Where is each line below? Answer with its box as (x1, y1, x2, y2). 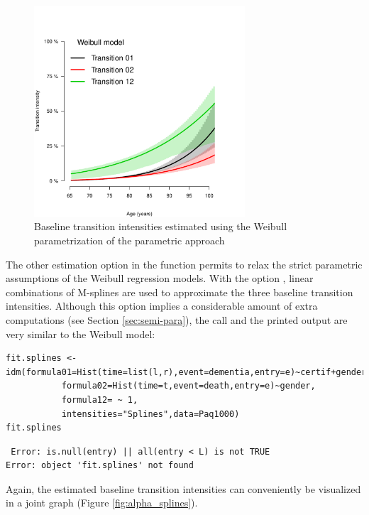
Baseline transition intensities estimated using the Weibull (34, 219, 287, 234)
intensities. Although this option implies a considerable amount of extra (6, 298, 318, 313)
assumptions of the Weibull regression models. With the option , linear (6, 271, 314, 286)
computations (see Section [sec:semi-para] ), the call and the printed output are (6, 312, 348, 327)
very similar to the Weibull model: (6, 326, 155, 341)
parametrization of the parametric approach (34, 232, 225, 247)
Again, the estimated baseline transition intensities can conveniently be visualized (6, 481, 361, 496)
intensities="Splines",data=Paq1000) (61, 408, 240, 419)
